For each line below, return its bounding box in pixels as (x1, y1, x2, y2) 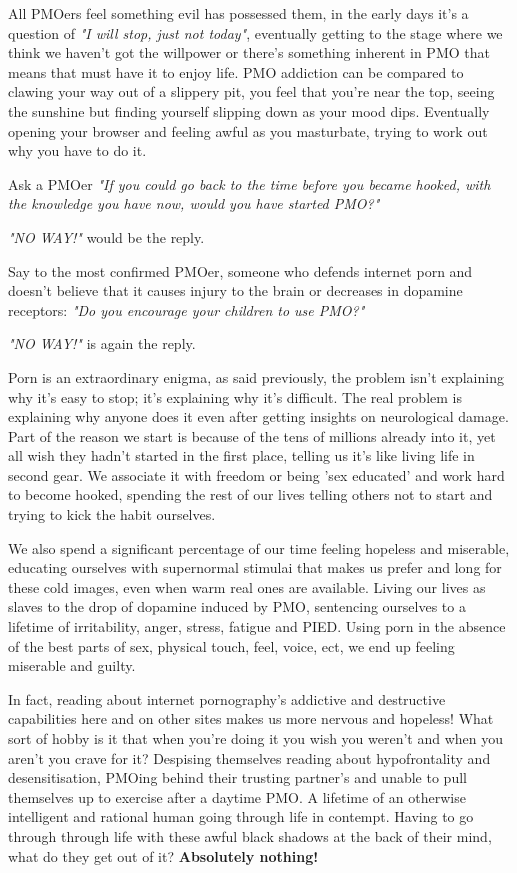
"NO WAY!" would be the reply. (8, 226, 205, 247)
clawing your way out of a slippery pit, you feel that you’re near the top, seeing (8, 81, 495, 102)
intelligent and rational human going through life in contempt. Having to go (8, 806, 474, 827)
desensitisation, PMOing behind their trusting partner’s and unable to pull (8, 767, 467, 788)
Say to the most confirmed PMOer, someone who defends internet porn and (8, 260, 473, 281)
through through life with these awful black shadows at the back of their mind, (8, 825, 492, 846)
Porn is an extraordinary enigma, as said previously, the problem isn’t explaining (8, 366, 504, 387)
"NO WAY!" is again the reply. (8, 333, 196, 354)
